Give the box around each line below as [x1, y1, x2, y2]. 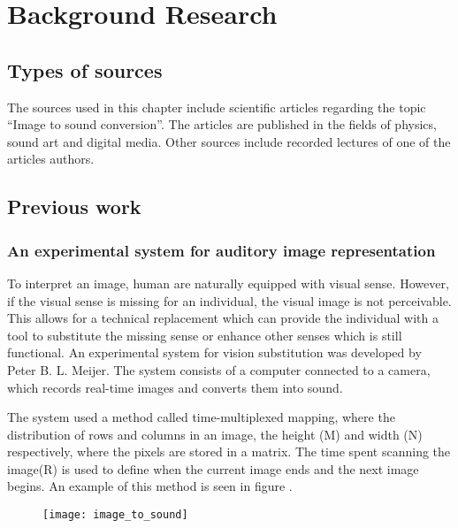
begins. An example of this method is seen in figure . [7, 477, 293, 495]
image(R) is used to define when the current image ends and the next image [7, 459, 419, 478]
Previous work [7, 193, 141, 220]
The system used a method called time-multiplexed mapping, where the [7, 408, 395, 426]
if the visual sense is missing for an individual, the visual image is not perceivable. [7, 291, 452, 310]
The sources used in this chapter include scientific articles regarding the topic [7, 97, 426, 116]
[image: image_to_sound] [42, 509, 188, 522]
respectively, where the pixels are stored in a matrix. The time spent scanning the [7, 442, 451, 461]
